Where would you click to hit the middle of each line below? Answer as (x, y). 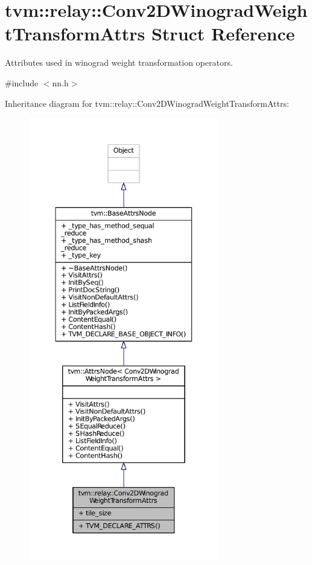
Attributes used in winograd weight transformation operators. (119, 62)
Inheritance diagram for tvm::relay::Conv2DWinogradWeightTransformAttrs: (147, 103)
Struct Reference (223, 34)
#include (22, 82)
